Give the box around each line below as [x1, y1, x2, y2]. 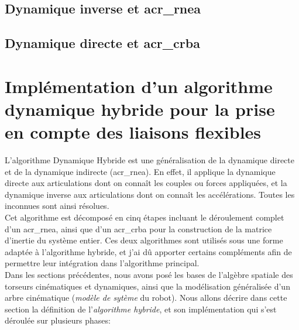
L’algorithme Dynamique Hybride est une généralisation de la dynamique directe [5, 154, 294, 166]
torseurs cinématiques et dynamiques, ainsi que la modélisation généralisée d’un [5, 280, 290, 292]
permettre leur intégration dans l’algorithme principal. [5, 257, 200, 269]
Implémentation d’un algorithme [5, 74, 273, 98]
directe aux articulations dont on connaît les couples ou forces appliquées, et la [5, 177, 287, 189]
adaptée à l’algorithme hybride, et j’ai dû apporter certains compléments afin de [5, 245, 292, 257]
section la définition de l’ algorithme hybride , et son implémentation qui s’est [5, 302, 277, 315]
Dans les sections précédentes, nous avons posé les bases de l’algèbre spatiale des [5, 269, 293, 280]
